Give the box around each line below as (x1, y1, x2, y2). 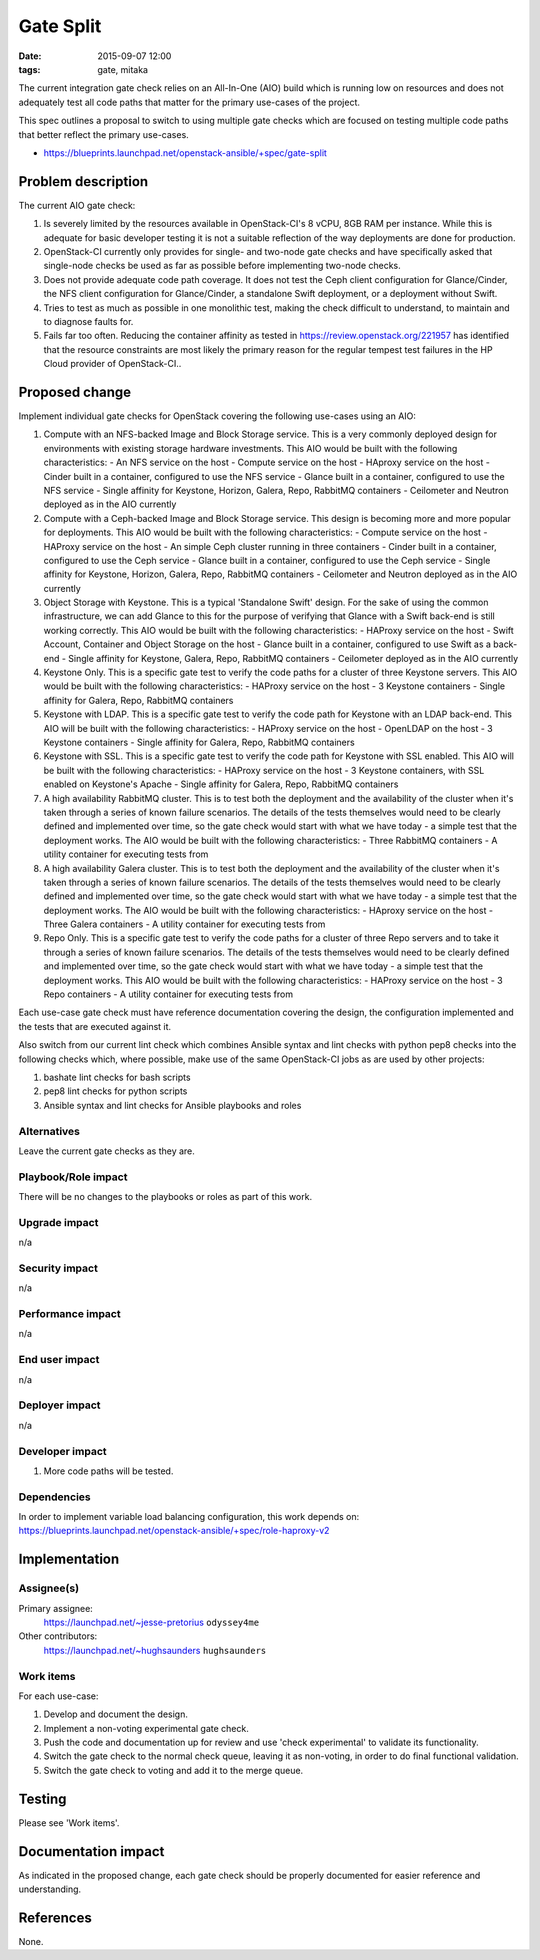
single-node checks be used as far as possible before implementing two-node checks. (43, 260, 402, 272)
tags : (18, 63, 41, 75)
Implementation (18, 1551, 120, 1568)
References (18, 1909, 92, 1926)
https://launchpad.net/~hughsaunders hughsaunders (43, 1644, 267, 1656)
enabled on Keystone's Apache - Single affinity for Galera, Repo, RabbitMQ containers (43, 778, 399, 790)
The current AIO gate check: (18, 199, 136, 211)
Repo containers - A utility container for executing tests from (43, 988, 294, 1000)
